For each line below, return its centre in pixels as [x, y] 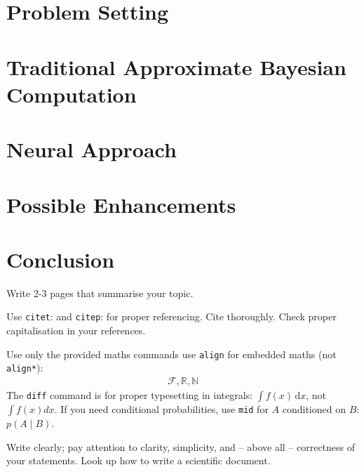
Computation [72, 94]
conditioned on [314, 409]
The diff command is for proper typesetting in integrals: [130, 395]
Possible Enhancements [121, 204]
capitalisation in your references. [76, 330]
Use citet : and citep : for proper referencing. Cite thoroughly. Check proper [171, 316]
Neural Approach [92, 149]
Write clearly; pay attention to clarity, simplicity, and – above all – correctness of [181, 446]
